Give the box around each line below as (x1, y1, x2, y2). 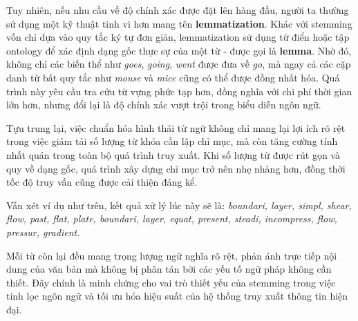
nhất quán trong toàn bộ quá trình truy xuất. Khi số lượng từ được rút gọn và (6, 147, 340, 162)
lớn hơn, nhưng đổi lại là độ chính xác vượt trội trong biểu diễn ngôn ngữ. (6, 97, 321, 112)
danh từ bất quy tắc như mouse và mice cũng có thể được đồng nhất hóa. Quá (6, 70, 340, 84)
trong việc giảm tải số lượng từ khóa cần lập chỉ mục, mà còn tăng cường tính (6, 134, 338, 148)
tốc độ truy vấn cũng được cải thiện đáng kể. (6, 175, 198, 189)
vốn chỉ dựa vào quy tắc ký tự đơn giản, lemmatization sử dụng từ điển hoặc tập (6, 30, 350, 44)
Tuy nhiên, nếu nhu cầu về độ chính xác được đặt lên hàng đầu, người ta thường (6, 3, 349, 17)
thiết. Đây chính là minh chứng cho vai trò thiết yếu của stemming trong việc (6, 275, 336, 289)
